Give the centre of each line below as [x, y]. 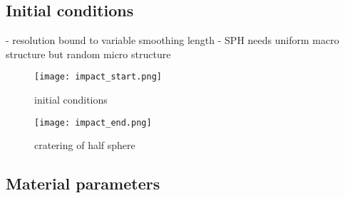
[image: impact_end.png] [93, 122]
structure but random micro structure [88, 54]
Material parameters [83, 183]
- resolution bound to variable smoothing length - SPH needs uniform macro [172, 40]
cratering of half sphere [85, 145]
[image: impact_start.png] [98, 77]
